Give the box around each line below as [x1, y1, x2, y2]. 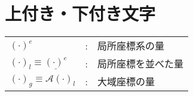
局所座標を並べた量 [97, 57, 183, 71]
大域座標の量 [97, 75, 155, 89]
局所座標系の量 [97, 39, 164, 53]
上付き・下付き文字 [5, 1, 156, 26]
